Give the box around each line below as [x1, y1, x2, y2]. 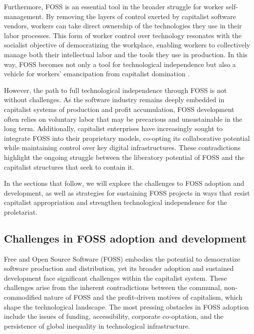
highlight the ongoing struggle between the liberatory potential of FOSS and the [4, 152, 245, 162]
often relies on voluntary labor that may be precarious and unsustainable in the [4, 113, 242, 124]
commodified [4, 292, 42, 302]
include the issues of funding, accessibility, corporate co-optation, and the [4, 311, 224, 321]
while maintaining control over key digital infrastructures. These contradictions [4, 142, 241, 153]
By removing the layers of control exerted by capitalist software [45, 11, 236, 21]
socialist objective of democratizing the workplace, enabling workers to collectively [4, 40, 250, 50]
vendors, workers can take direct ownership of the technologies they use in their [4, 21, 242, 31]
